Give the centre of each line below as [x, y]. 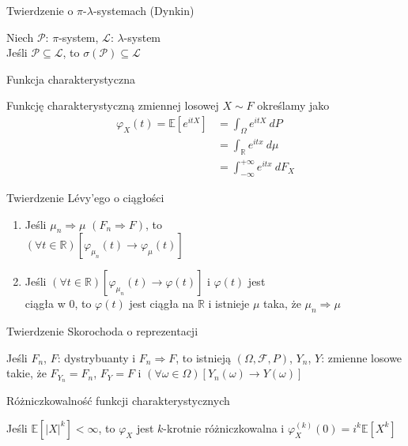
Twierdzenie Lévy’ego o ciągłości [85, 198]
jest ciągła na [162, 304]
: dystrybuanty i [96, 357]
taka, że [282, 304]
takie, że [26, 373]
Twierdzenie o [40, 10]
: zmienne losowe [362, 357]
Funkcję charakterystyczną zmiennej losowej [113, 105]
